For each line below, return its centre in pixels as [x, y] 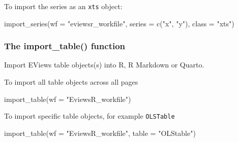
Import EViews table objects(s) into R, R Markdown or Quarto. [104, 65]
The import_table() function [65, 46]
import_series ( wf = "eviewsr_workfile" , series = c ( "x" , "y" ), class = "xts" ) [119, 23]
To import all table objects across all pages [71, 82]
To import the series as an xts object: [63, 6]
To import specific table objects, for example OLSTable [90, 116]
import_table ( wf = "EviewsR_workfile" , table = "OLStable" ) [100, 133]
